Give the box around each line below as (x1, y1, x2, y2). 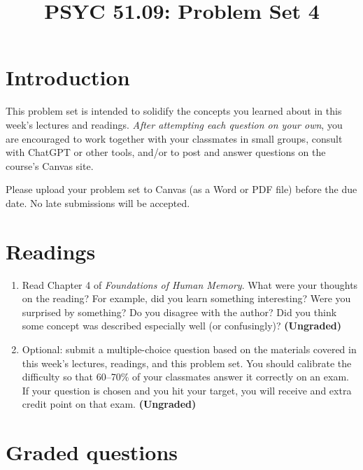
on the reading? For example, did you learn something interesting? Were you (22, 291, 351, 306)
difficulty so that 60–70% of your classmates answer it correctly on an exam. (22, 369, 349, 384)
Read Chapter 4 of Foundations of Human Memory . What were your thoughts (22, 277, 358, 292)
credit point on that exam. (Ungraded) (22, 397, 197, 411)
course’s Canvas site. (6, 158, 94, 173)
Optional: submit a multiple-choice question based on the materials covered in (22, 341, 357, 356)
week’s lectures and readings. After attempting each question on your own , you (6, 117, 343, 131)
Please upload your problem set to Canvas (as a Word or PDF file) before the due (6, 182, 357, 197)
